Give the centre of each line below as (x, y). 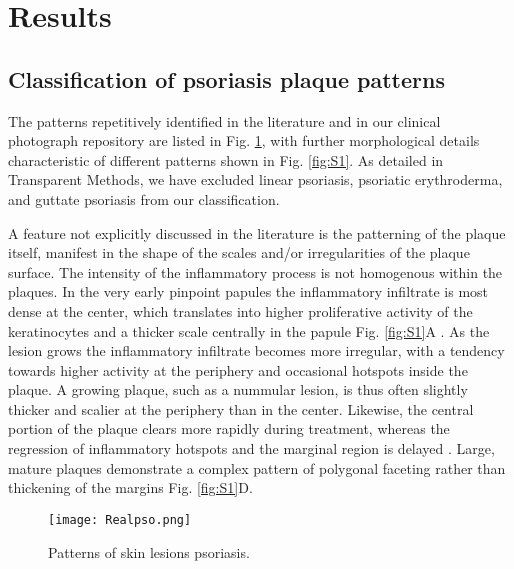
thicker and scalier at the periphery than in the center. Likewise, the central (241, 408)
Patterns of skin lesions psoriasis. (149, 551)
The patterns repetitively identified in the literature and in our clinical (224, 120)
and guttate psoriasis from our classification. (144, 198)
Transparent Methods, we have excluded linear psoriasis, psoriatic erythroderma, (255, 179)
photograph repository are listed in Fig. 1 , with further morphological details (244, 140)
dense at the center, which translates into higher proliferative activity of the (240, 310)
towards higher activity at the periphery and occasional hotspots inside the (238, 369)
